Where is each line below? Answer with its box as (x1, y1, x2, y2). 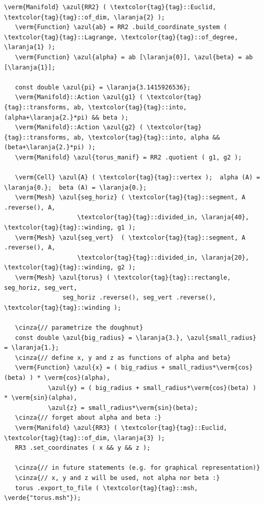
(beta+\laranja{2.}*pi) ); (4, 144, 95, 151)
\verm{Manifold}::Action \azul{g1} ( (15, 94, 143, 101)
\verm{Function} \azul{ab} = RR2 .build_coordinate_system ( (15, 24, 227, 31)
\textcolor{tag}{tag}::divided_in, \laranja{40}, (77, 214, 249, 221)
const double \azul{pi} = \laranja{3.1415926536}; (15, 83, 191, 91)
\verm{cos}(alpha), (44, 374, 110, 381)
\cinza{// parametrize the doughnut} (15, 324, 143, 331)
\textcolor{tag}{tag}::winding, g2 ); (4, 264, 136, 271)
